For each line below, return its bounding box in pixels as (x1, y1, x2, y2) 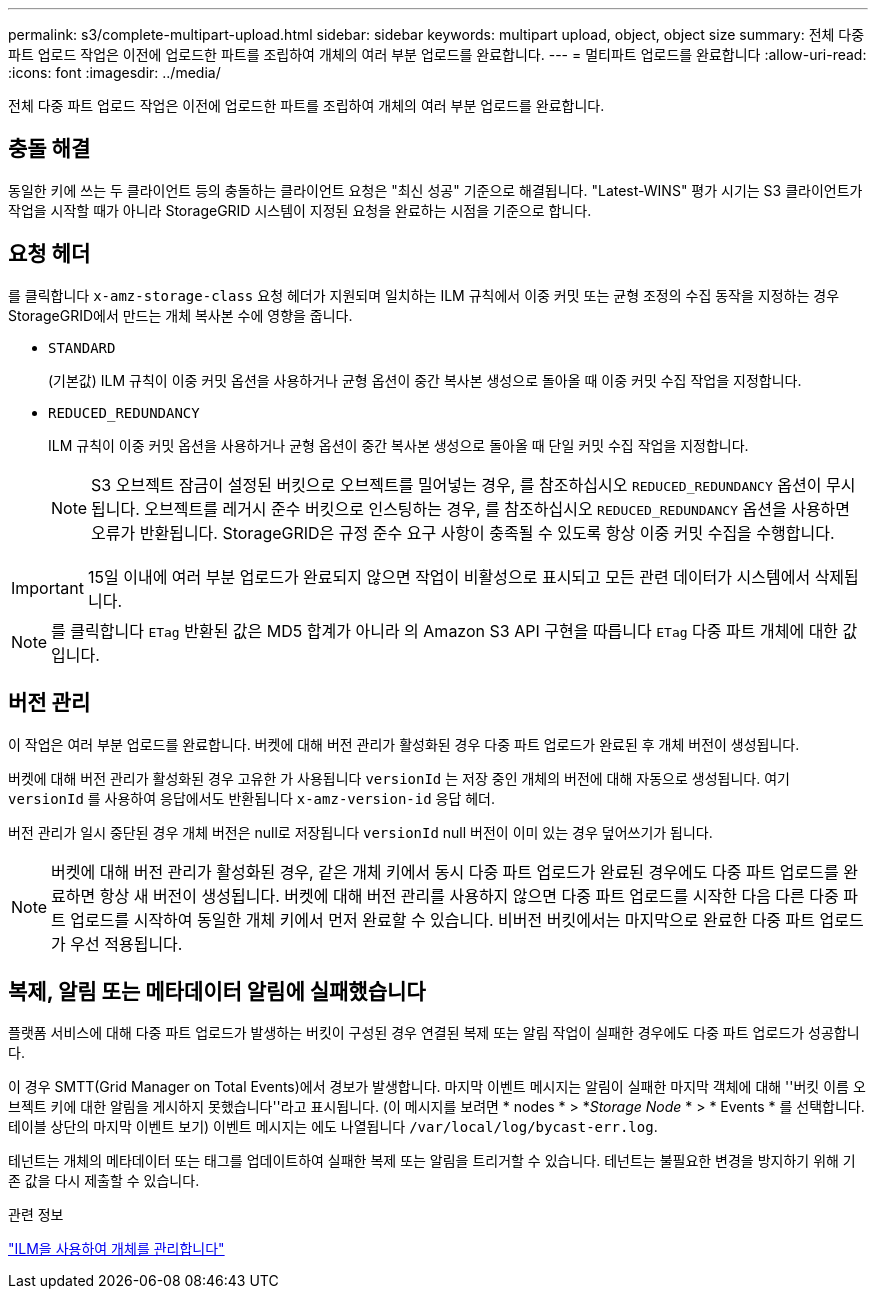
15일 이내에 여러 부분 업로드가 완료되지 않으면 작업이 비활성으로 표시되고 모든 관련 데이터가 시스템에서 (87, 566, 811, 587)
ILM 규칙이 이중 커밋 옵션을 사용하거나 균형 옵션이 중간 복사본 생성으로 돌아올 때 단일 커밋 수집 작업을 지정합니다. (48, 436, 749, 454)
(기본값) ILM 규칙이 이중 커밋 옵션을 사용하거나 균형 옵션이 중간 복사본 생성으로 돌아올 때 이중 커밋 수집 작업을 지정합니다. (48, 371, 802, 389)
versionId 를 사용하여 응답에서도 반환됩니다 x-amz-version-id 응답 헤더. (8, 789, 496, 807)
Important (11, 577, 84, 598)
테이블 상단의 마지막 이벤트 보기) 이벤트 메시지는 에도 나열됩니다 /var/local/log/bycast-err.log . (8, 1118, 658, 1136)
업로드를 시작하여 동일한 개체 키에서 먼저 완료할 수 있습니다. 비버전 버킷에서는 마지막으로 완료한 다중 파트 (70, 909, 816, 930)
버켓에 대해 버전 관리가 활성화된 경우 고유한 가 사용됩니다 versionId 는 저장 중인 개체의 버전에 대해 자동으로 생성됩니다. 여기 (8, 769, 790, 787)
